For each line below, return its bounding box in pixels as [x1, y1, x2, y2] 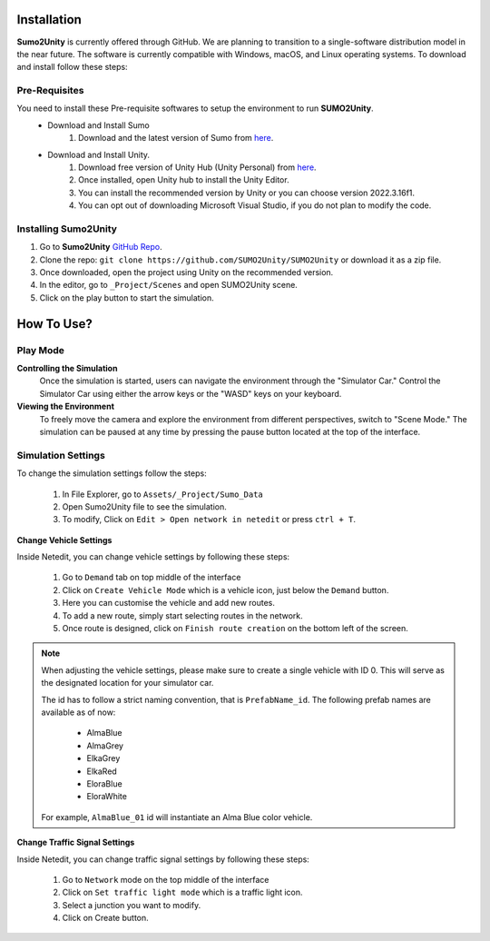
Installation [16, 12, 82, 27]
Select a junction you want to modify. [62, 899, 201, 910]
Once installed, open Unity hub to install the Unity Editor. [78, 174, 289, 185]
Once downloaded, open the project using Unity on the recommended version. [39, 267, 334, 278]
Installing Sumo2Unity [16, 223, 118, 235]
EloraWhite [86, 791, 127, 802]
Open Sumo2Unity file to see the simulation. [62, 500, 227, 512]
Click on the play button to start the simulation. [39, 292, 214, 303]
